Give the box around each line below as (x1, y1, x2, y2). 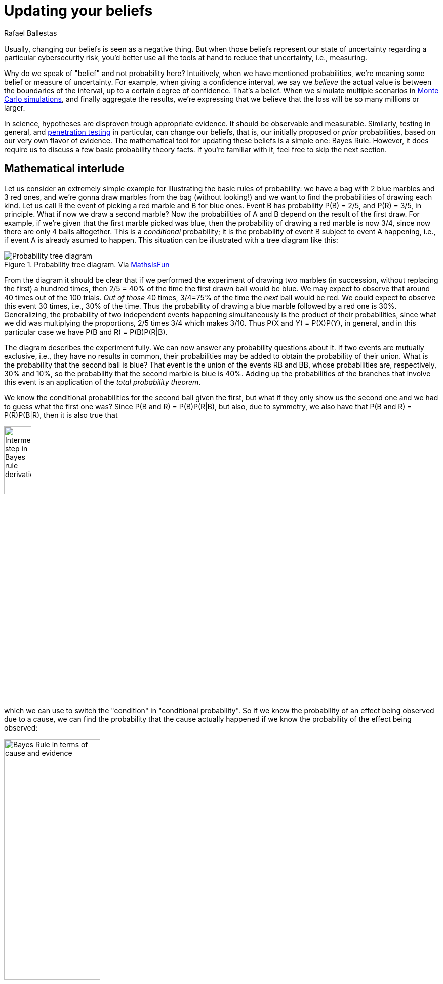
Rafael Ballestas (4, 28, 57, 38)
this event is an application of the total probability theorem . (4, 377, 201, 386)
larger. (4, 103, 25, 112)
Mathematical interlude (4, 162, 125, 175)
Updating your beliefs (4, 2, 153, 19)
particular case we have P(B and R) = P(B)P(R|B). (4, 327, 168, 336)
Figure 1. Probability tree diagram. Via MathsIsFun (4, 260, 170, 269)
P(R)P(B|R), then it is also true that (4, 410, 118, 419)
